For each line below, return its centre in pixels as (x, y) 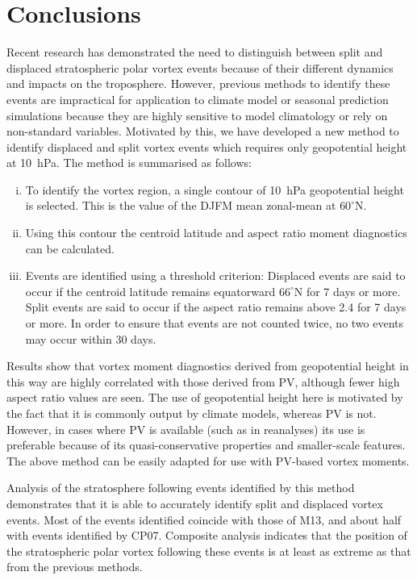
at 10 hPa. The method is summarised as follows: (129, 163)
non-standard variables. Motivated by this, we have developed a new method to (203, 131)
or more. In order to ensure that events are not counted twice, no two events (215, 323)
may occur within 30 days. (91, 338)
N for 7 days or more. (347, 291)
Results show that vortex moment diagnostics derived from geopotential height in (208, 366)
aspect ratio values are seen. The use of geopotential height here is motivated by (205, 397)
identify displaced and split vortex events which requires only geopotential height (207, 146)
